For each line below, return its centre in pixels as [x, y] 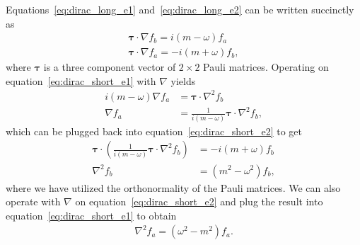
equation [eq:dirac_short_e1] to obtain [91, 215]
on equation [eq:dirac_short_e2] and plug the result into [199, 201]
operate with [33, 201]
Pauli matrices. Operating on [266, 67]
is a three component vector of [110, 67]
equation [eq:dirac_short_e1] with [81, 80]
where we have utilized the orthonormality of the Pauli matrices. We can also [173, 187]
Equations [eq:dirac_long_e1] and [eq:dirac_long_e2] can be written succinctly [180, 9]
